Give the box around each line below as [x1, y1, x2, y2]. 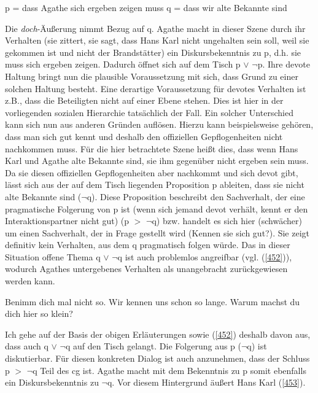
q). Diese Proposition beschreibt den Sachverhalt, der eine [87, 190, 305, 203]
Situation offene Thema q [5, 250, 101, 263]
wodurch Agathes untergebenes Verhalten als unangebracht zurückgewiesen [5, 262, 288, 275]
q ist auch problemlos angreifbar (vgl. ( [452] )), [117, 250, 292, 263]
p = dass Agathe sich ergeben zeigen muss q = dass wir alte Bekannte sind [5, 1, 287, 14]
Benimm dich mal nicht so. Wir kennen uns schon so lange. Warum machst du [5, 295, 300, 308]
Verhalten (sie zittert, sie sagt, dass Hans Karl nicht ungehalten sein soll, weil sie [5, 34, 309, 47]
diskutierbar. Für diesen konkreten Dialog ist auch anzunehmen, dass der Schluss [5, 352, 310, 365]
